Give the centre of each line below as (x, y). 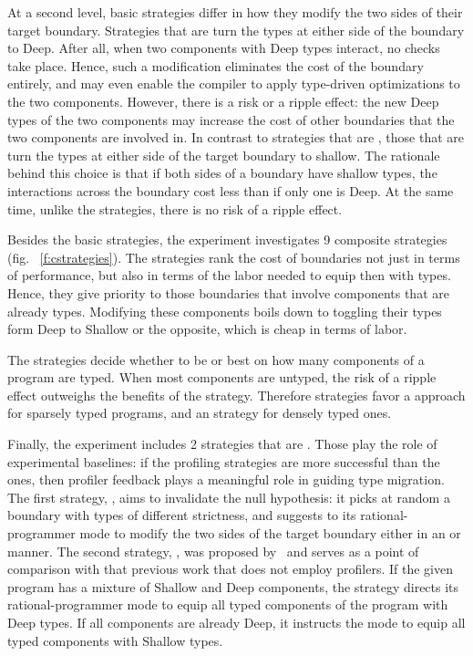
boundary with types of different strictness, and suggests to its (182, 515)
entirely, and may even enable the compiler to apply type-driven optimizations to (234, 83)
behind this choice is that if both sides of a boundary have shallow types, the (222, 173)
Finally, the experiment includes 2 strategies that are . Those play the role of (222, 444)
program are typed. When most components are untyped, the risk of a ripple (222, 377)
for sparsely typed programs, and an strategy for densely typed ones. (200, 413)
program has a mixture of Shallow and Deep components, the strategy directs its (233, 586)
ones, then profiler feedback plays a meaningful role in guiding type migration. (226, 479)
